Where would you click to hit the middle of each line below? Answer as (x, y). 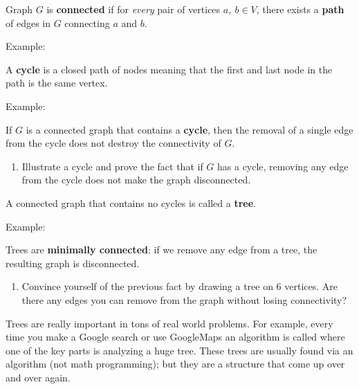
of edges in (28, 22)
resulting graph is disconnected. (73, 263)
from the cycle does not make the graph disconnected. (136, 180)
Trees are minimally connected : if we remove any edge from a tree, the (162, 250)
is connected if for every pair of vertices (134, 9)
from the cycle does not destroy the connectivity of (113, 143)
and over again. (38, 377)
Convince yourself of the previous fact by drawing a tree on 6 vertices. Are (180, 286)
